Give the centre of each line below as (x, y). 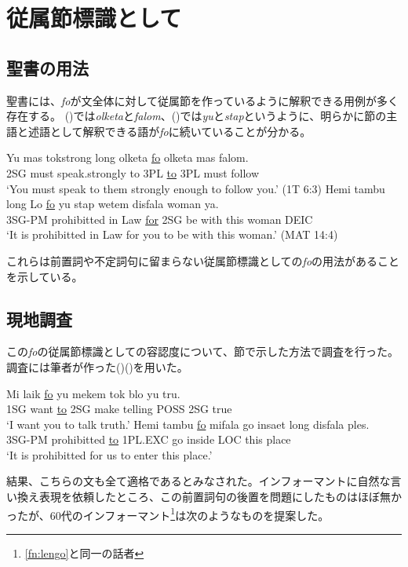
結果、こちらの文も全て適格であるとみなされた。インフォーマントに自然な (199, 481)
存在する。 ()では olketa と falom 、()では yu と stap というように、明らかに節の (197, 116)
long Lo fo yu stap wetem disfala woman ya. (113, 204)
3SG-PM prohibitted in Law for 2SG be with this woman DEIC (160, 219)
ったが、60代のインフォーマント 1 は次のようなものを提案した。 (168, 514)
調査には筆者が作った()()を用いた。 (97, 366)
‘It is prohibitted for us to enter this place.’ (109, 454)
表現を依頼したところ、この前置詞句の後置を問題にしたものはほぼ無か (220, 497)
